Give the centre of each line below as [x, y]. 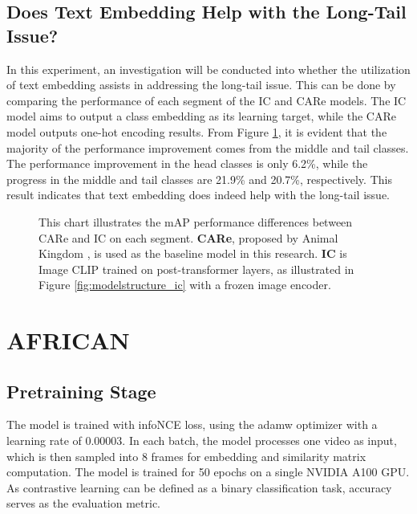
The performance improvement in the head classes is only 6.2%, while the [187, 163]
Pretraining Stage [81, 391]
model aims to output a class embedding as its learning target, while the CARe [201, 116]
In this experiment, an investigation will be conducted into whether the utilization [208, 69]
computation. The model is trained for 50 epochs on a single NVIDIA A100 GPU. [208, 472]
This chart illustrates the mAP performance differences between [196, 221]
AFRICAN [68, 340]
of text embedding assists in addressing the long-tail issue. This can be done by [201, 85]
